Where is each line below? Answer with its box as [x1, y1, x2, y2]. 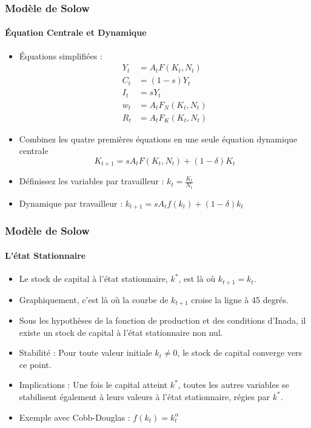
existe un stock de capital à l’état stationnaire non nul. [19, 326, 223, 338]
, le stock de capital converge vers [177, 346, 303, 359]
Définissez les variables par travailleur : [19, 175, 164, 187]
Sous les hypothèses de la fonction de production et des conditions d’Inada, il [19, 313, 306, 326]
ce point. [19, 358, 52, 370]
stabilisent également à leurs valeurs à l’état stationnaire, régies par [19, 390, 270, 403]
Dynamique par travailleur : [19, 196, 123, 209]
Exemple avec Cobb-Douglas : [19, 410, 130, 423]
